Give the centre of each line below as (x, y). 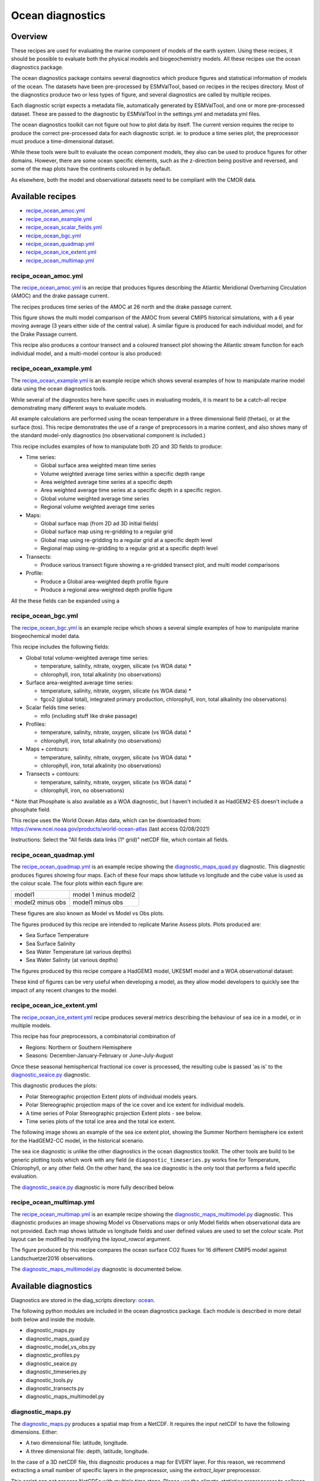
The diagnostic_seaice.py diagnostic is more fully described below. (93, 1187)
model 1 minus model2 (104, 895)
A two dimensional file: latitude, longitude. (77, 1443)
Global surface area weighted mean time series (98, 466)
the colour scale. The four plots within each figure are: (77, 883)
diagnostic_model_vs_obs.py (61, 1347)
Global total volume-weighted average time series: (87, 658)
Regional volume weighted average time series (98, 507)
